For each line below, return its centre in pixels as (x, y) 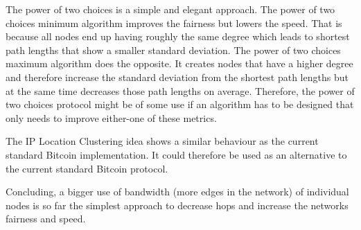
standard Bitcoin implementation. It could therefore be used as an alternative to (176, 154)
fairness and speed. (46, 219)
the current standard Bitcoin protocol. (87, 168)
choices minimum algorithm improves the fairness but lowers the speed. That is (174, 23)
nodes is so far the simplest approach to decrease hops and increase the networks (177, 205)
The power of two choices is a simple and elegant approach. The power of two (170, 9)
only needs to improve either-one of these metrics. (111, 117)
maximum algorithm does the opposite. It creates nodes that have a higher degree (179, 63)
